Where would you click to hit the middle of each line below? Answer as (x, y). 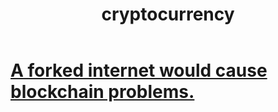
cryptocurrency (168, 14)
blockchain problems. (102, 92)
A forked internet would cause (139, 70)
